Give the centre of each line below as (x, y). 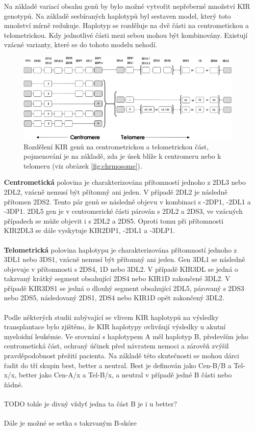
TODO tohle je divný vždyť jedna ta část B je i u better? (90, 403)
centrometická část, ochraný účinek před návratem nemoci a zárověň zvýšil (116, 346)
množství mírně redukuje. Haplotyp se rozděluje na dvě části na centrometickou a (127, 25)
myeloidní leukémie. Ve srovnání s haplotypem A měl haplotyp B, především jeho (126, 336)
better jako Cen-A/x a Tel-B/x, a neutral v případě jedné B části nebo (125, 375)
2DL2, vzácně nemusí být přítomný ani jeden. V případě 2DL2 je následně (116, 191)
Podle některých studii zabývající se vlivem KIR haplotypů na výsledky (111, 317)
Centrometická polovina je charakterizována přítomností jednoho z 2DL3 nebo (125, 182)
